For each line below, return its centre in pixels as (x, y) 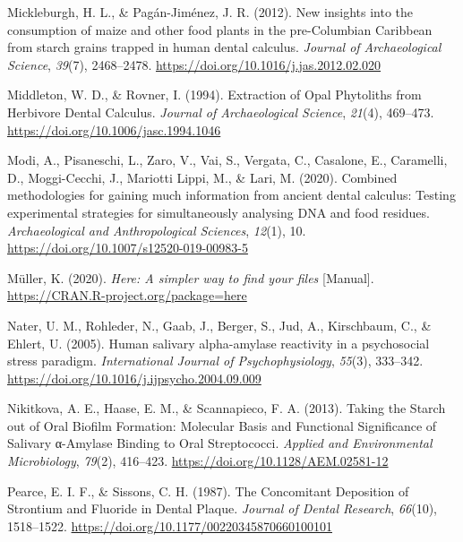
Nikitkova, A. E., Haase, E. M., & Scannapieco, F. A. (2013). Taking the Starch (227, 408)
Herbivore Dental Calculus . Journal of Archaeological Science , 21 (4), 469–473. (221, 112)
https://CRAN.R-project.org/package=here (127, 295)
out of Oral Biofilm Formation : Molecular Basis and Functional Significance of (222, 425)
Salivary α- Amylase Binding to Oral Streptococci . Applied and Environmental (220, 443)
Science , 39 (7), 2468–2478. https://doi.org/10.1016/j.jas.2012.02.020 (194, 64)
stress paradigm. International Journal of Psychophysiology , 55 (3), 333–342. (215, 361)
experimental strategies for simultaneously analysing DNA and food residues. (219, 212)
